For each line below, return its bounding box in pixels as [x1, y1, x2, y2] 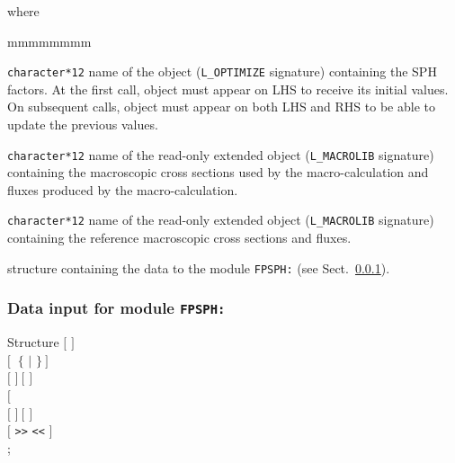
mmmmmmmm [7, 31, 92, 50]
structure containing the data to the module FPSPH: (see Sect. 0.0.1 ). [7, 258, 390, 277]
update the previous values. [7, 115, 158, 134]
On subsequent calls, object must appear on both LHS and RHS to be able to [7, 97, 435, 116]
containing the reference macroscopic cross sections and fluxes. [7, 228, 352, 247]
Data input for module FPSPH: [7, 297, 226, 319]
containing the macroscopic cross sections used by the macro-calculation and [7, 163, 429, 182]
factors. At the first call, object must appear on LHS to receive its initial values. [7, 79, 449, 98]
